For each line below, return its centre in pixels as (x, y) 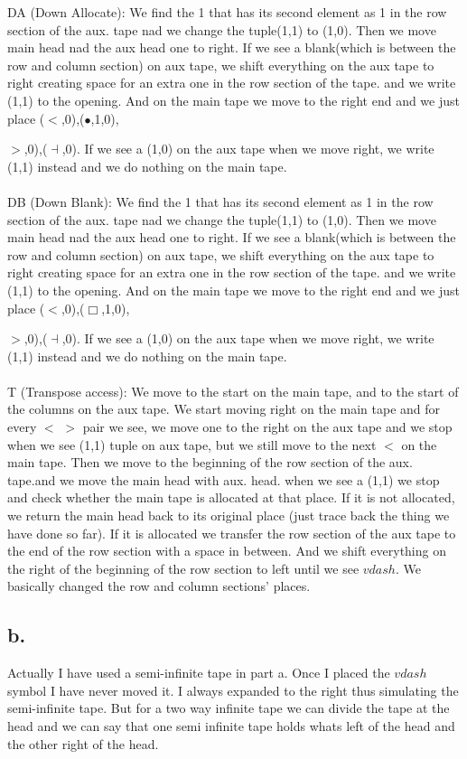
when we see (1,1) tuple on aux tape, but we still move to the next (192, 444)
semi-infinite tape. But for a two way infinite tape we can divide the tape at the (229, 708)
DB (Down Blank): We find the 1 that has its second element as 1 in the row (220, 201)
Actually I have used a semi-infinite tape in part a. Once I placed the (199, 673)
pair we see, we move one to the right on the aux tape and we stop (267, 427)
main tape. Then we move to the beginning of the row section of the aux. (210, 462)
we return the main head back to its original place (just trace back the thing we (229, 515)
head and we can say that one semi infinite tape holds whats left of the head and (231, 725)
